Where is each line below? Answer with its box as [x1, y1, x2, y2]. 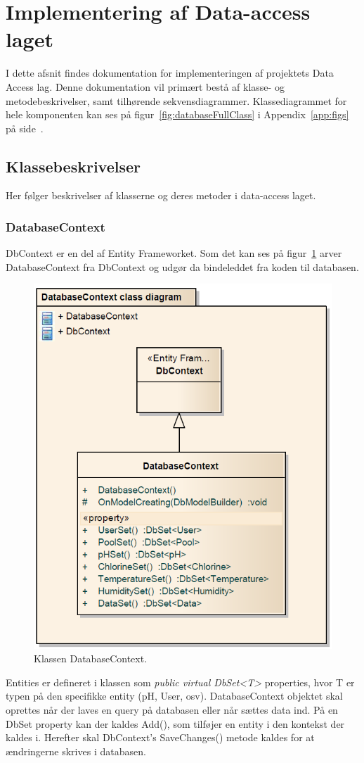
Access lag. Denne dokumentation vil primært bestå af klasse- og [6, 79, 285, 94]
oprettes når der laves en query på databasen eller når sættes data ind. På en [6, 702, 338, 717]
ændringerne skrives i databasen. [6, 743, 146, 758]
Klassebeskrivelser [6, 155, 141, 177]
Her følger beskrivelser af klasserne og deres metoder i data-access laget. [6, 188, 316, 203]
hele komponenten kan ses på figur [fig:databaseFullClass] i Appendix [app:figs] [6, 107, 349, 122]
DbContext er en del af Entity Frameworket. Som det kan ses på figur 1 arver [6, 246, 342, 260]
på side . [6, 120, 44, 135]
